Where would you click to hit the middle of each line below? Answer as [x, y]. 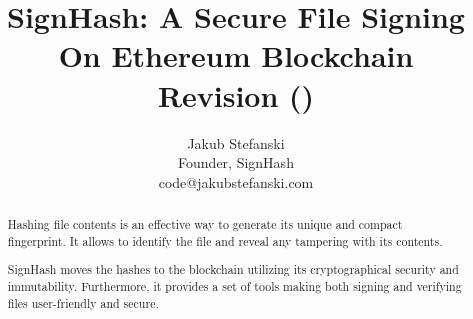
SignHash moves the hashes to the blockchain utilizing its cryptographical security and [233, 269]
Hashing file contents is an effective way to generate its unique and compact [205, 224]
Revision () [236, 94]
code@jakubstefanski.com [236, 181]
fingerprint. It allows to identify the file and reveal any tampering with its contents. [225, 240]
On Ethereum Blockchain [236, 55]
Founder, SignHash [236, 162]
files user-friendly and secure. [83, 302]
